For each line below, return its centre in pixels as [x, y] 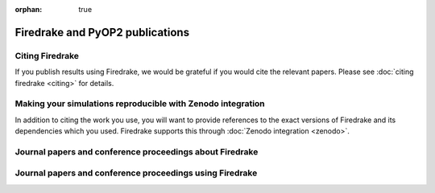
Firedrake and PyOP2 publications [102, 32]
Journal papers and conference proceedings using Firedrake [136, 173]
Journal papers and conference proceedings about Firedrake [137, 151]
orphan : [29, 9]
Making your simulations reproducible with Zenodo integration [140, 104]
